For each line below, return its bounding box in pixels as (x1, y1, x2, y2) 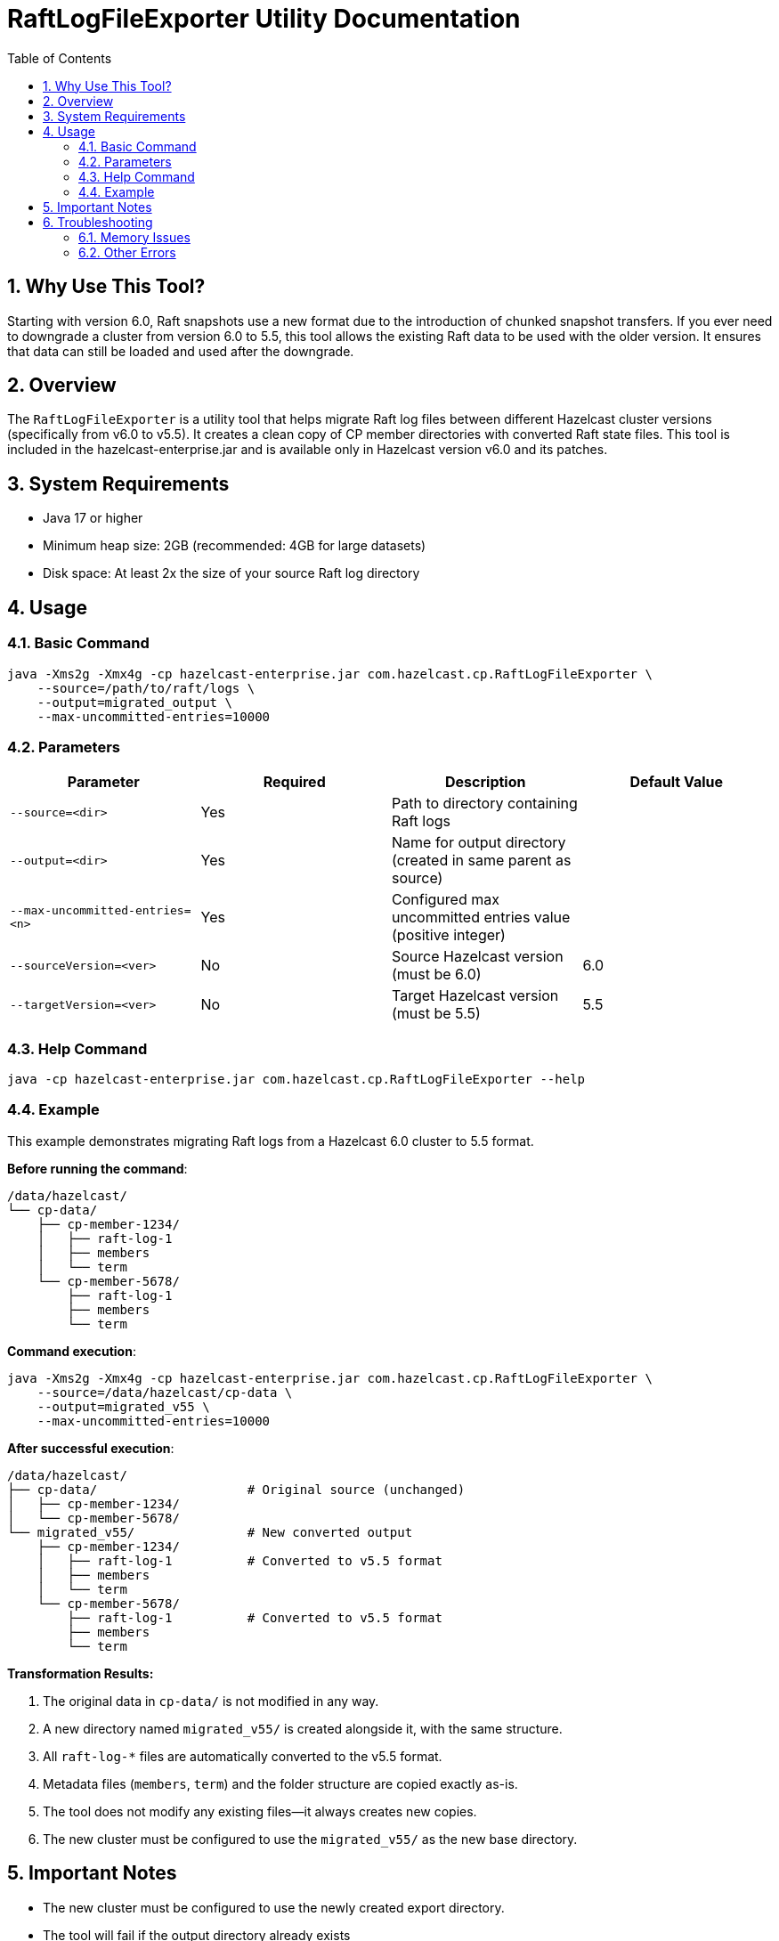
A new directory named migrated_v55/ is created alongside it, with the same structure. (43, 1720, 563, 1736)
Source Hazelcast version (392, 947, 564, 966)
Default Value (629, 773, 724, 792)
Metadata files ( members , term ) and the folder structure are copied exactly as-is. (43, 1775, 518, 1791)
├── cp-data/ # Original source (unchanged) (7, 1482, 466, 1497)
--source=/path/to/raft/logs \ (37, 680, 256, 695)
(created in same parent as (392, 851, 572, 870)
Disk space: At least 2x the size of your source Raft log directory (43, 565, 420, 581)
